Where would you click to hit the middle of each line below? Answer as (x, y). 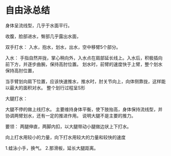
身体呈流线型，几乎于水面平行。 (39, 25)
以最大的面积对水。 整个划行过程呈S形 (45, 87)
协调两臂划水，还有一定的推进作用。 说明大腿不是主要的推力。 (70, 115)
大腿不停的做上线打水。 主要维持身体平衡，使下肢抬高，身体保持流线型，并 (84, 109)
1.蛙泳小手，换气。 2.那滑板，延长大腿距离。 (52, 148)
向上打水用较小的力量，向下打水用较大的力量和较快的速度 (65, 137)
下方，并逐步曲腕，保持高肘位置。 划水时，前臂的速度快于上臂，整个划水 (86, 64)
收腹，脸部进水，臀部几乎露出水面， (43, 36)
